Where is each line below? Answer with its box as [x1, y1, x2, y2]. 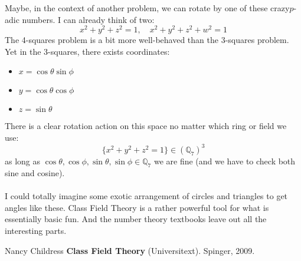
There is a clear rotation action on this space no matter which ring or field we [5, 120, 287, 132]
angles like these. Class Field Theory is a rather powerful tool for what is [5, 201, 269, 213]
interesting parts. [5, 224, 67, 236]
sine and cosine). [5, 166, 65, 179]
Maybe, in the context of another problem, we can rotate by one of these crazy [5, 2, 290, 14]
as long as [5, 155, 41, 167]
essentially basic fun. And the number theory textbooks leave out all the [5, 213, 267, 225]
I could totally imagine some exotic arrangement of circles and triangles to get [5, 190, 288, 202]
